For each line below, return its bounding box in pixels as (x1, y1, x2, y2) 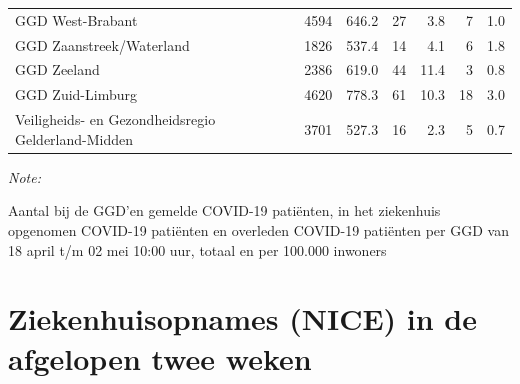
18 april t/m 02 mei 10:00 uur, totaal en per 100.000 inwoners (8, 239, 387, 260)
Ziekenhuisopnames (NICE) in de (8, 298, 478, 339)
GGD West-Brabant (15, 9, 138, 30)
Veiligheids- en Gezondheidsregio (15, 109, 216, 130)
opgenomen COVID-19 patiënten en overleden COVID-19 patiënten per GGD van (8, 220, 509, 240)
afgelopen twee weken (8, 337, 312, 378)
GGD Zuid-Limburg (15, 84, 137, 105)
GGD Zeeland (15, 59, 100, 80)
